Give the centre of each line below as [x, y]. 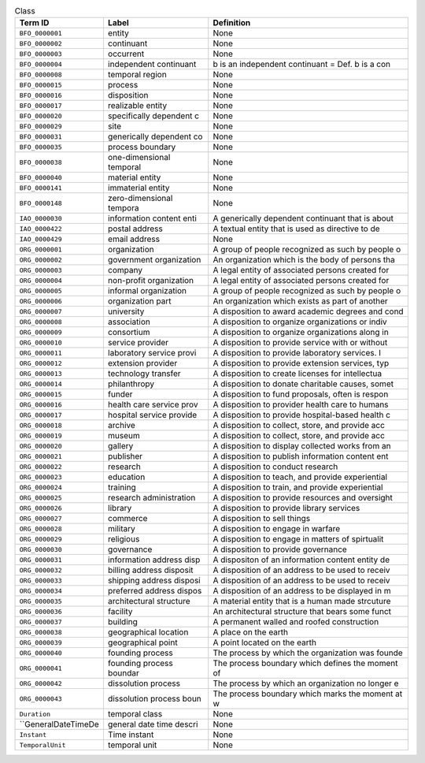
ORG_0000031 [41, 560]
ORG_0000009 [41, 332]
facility [120, 612]
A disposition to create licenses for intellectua [297, 374]
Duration [35, 714]
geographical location [148, 632]
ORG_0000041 [41, 668]
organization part [139, 301]
